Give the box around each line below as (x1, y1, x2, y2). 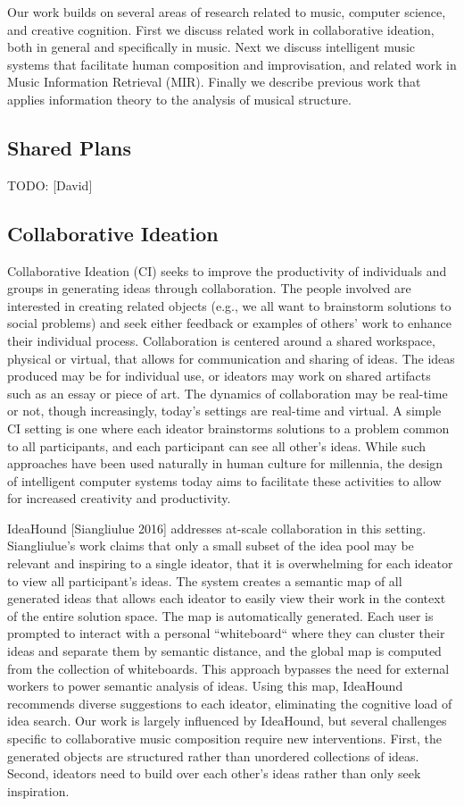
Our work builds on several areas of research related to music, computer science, (7, 3, 446, 21)
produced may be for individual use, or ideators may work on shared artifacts (7, 366, 431, 385)
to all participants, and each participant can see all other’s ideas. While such (7, 436, 427, 455)
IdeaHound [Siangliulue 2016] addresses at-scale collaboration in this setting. (7, 518, 427, 537)
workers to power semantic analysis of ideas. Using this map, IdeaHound (7, 676, 403, 695)
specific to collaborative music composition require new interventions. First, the (7, 729, 442, 747)
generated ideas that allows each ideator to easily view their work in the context (7, 589, 446, 608)
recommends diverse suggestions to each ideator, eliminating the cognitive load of (7, 693, 452, 712)
